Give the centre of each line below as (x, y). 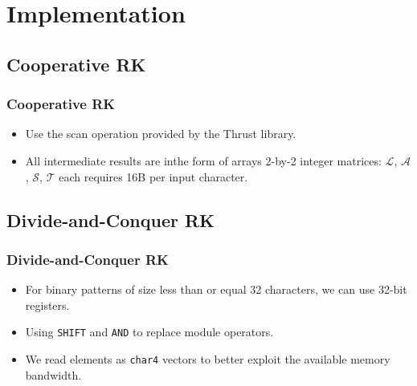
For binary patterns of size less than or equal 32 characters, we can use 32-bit (216, 289)
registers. (47, 305)
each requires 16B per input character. (153, 176)
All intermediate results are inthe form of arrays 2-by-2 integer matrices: (203, 160)
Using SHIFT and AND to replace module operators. (149, 332)
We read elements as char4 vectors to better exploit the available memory (208, 359)
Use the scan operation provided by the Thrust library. (161, 134)
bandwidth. (53, 374)
